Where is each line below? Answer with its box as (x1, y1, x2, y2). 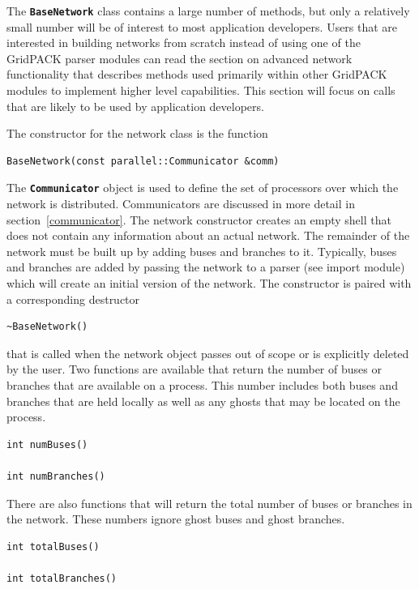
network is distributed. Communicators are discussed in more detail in (6, 195, 355, 212)
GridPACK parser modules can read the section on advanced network (6, 49, 353, 66)
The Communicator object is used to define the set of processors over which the (6, 179, 399, 196)
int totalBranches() (6, 572, 118, 584)
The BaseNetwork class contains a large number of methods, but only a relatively (6, 2, 410, 19)
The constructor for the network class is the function (6, 125, 268, 142)
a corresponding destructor (6, 290, 140, 307)
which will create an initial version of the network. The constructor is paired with (6, 275, 412, 292)
